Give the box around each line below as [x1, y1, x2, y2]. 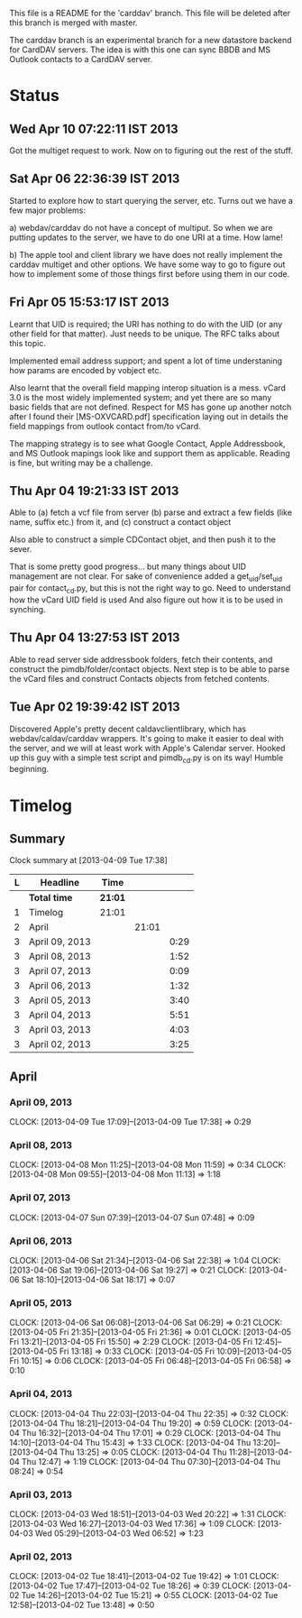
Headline [40, 877, 79, 889]
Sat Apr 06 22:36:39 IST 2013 [9, 171, 180, 187]
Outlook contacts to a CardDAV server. [9, 54, 153, 64]
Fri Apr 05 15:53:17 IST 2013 [9, 295, 169, 310]
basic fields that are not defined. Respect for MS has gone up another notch [9, 401, 292, 412]
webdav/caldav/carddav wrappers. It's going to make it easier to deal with [9, 732, 284, 743]
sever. [9, 544, 32, 555]
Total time [28, 892, 73, 905]
